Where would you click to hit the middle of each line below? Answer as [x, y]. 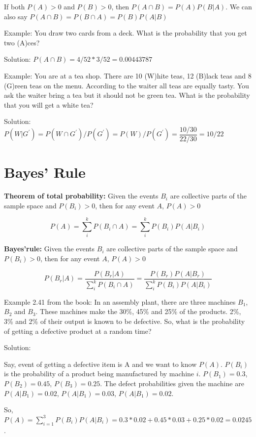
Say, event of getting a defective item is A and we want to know [100, 364]
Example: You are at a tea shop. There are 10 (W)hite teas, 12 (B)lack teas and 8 [128, 75]
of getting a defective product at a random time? [78, 331]
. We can [239, 6]
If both [15, 6]
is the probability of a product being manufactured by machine [99, 374]
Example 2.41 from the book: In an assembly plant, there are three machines [120, 301]
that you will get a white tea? [49, 104]
